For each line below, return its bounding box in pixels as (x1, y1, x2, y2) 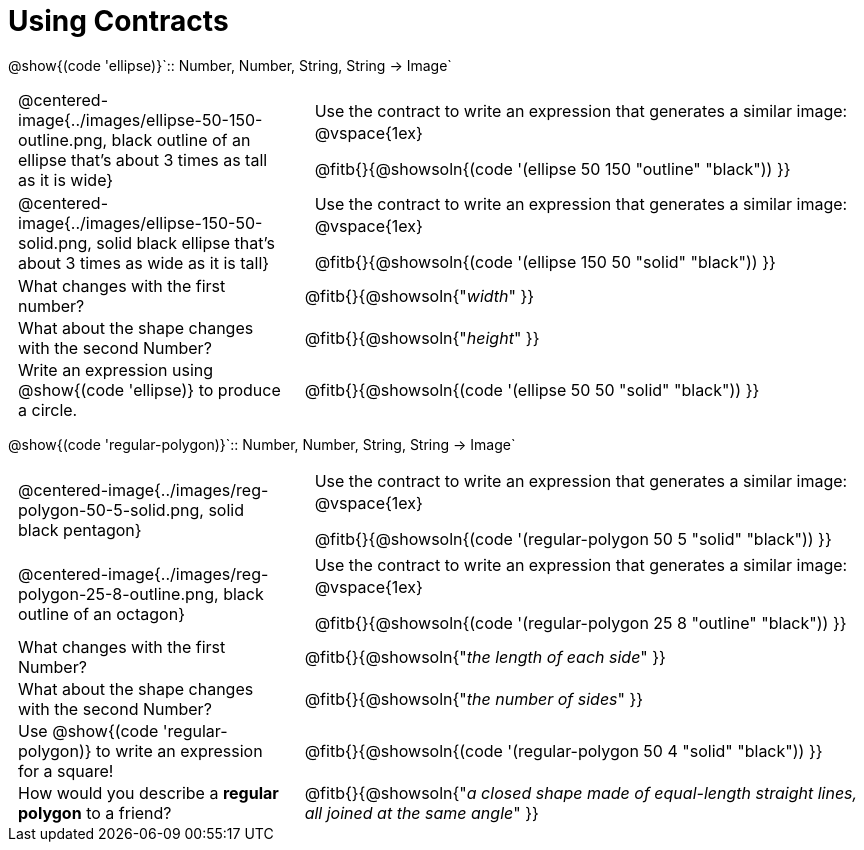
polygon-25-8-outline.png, (18, 583, 219, 604)
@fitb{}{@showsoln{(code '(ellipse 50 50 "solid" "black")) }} (304, 379, 760, 400)
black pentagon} (18, 519, 142, 540)
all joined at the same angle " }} (304, 802, 539, 823)
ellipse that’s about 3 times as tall (18, 149, 268, 170)
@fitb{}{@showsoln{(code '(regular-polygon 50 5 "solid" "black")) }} (314, 528, 832, 549)
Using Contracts (8, 4, 229, 38)
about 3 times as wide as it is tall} (18, 252, 270, 273)
